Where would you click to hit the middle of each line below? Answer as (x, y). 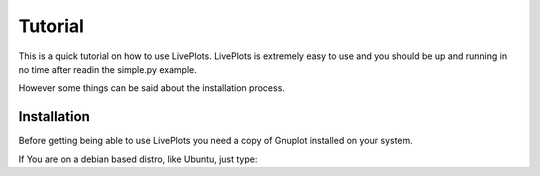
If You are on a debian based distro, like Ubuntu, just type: (138, 159)
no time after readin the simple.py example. (107, 69)
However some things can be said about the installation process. (151, 88)
